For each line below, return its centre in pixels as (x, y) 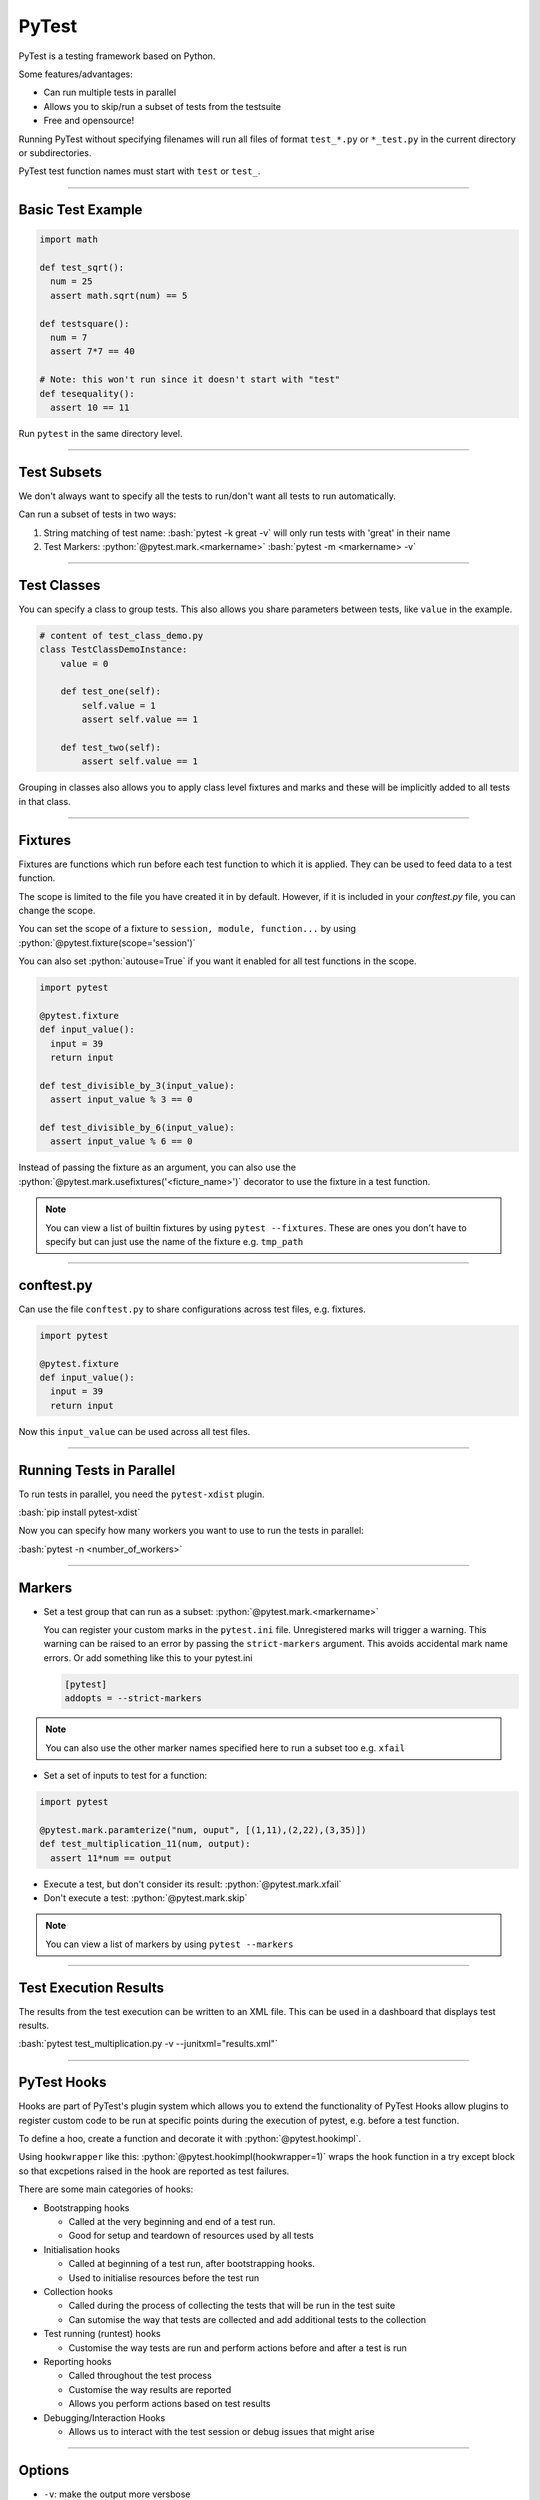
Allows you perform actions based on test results (169, 2404)
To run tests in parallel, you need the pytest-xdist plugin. (141, 1494)
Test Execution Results (91, 1987)
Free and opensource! (89, 121)
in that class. (44, 801)
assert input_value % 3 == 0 (122, 1099)
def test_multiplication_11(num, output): (145, 1844)
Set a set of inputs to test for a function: (125, 1776)
